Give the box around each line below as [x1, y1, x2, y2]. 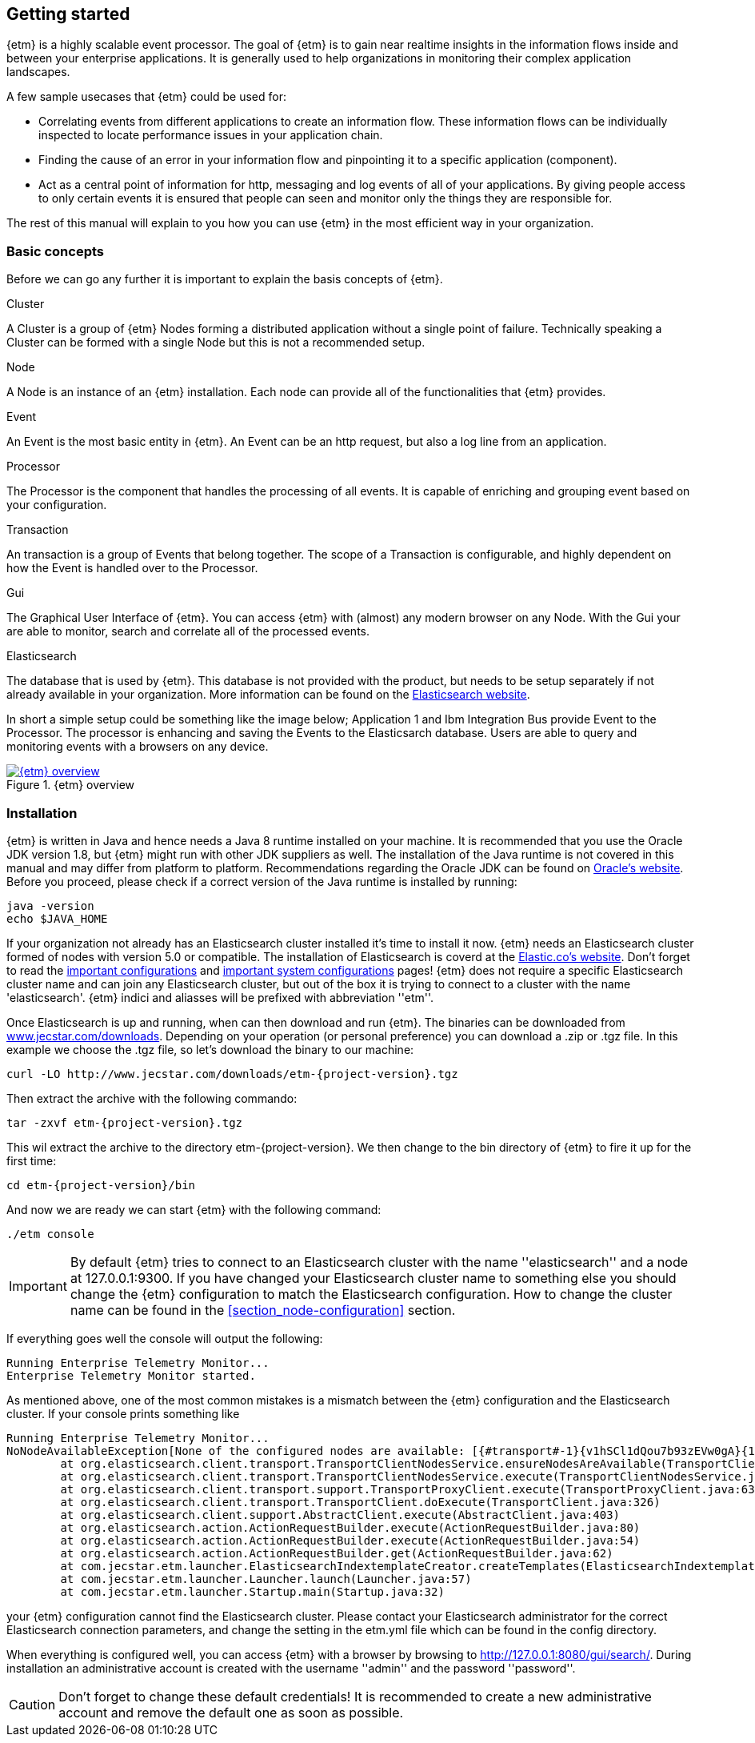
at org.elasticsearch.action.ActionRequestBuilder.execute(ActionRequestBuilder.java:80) [60, 1521, 641, 1534]
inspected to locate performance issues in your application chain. [38, 128, 383, 142]
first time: [6, 1153, 57, 1168]
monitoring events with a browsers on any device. [6, 739, 269, 754]
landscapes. [6, 65, 70, 79]
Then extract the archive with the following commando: [6, 1091, 298, 1105]
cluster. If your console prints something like [6, 1406, 240, 1420]
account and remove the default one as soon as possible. [58, 1704, 404, 1721]
